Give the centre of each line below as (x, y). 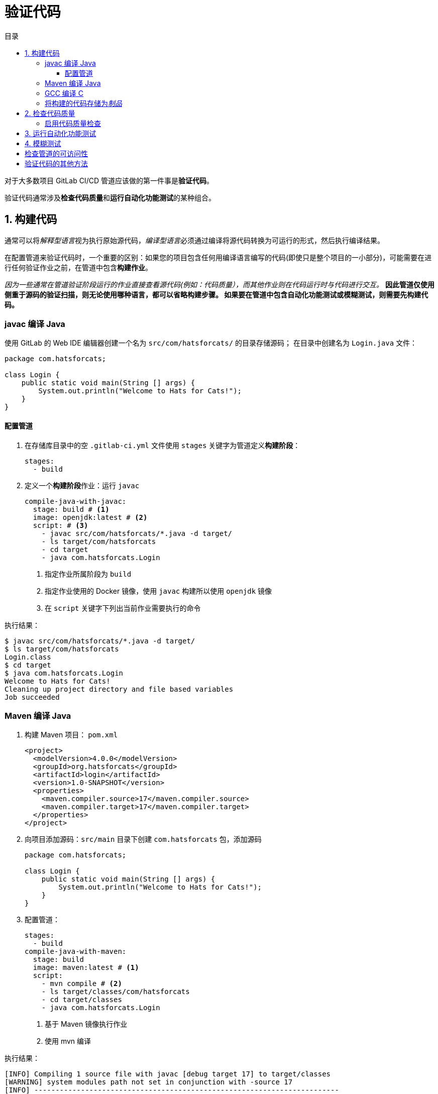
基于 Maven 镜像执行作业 (86, 1024)
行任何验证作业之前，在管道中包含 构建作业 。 (78, 267)
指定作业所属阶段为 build (88, 574)
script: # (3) (61, 525)
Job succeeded (32, 697)
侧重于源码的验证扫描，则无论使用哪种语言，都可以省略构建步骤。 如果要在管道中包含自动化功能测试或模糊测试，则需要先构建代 (216, 294)
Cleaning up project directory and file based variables (119, 689)
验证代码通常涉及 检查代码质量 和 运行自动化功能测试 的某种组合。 (110, 197)
